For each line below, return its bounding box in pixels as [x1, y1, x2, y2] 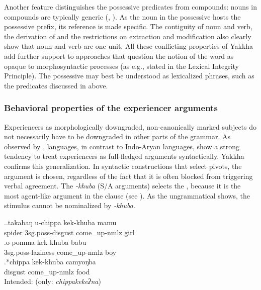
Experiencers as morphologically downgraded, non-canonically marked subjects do [4, 121, 257, 132]
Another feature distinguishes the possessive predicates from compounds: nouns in [4, 2, 257, 12]
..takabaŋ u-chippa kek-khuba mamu [4, 217, 117, 227]
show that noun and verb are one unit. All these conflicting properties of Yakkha [4, 41, 253, 51]
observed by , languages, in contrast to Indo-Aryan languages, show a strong [4, 141, 240, 151]
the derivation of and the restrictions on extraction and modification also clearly [4, 31, 251, 41]
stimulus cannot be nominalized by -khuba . [4, 200, 135, 211]
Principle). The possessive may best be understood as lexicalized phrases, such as [4, 70, 254, 81]
